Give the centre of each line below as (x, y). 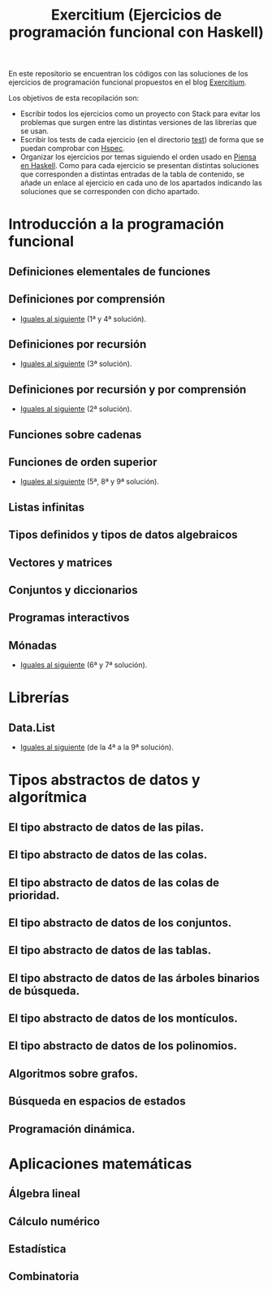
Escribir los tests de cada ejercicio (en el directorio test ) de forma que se (142, 140)
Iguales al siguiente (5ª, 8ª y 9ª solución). (90, 482)
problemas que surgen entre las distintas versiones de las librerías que (138, 123)
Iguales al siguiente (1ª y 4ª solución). (83, 319)
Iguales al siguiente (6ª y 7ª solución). (84, 665)
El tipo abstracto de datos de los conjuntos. (120, 923)
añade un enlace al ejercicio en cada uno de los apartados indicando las (141, 183)
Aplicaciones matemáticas (100, 1163)
